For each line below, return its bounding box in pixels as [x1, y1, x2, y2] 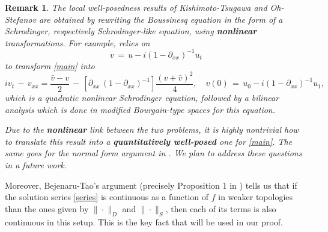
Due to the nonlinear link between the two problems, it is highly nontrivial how [5, 123, 299, 136]
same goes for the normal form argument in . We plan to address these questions [5, 147, 302, 159]
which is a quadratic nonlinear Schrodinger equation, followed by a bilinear [5, 91, 279, 104]
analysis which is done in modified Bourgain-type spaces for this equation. [5, 103, 276, 115]
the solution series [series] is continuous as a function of [5, 191, 209, 203]
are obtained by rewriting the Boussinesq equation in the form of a [38, 13, 283, 25]
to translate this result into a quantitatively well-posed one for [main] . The [5, 135, 293, 147]
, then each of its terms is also [165, 202, 276, 215]
